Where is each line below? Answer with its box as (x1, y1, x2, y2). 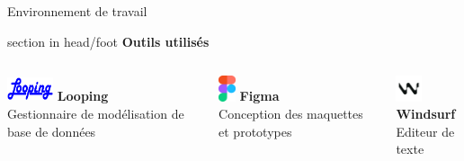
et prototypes (219, 121, 292, 140)
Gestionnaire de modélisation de (7, 104, 184, 123)
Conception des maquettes (219, 104, 363, 123)
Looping (57, 86, 109, 105)
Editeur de (396, 121, 455, 140)
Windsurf (396, 104, 456, 123)
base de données (7, 121, 96, 140)
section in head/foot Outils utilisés (7, 31, 210, 50)
